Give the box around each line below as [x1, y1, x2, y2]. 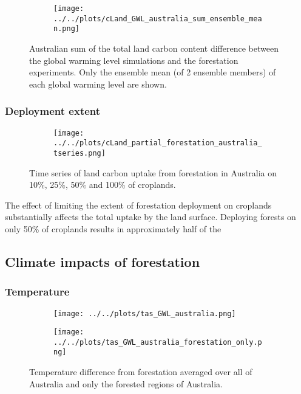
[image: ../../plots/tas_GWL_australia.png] [53, 309, 236, 318]
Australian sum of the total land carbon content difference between [29, 41, 279, 54]
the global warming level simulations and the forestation [29, 54, 238, 66]
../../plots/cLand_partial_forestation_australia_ [53, 139, 262, 148]
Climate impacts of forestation [5, 252, 200, 271]
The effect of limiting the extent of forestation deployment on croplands [5, 198, 272, 211]
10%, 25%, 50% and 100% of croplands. [29, 178, 176, 191]
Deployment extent [5, 103, 101, 119]
